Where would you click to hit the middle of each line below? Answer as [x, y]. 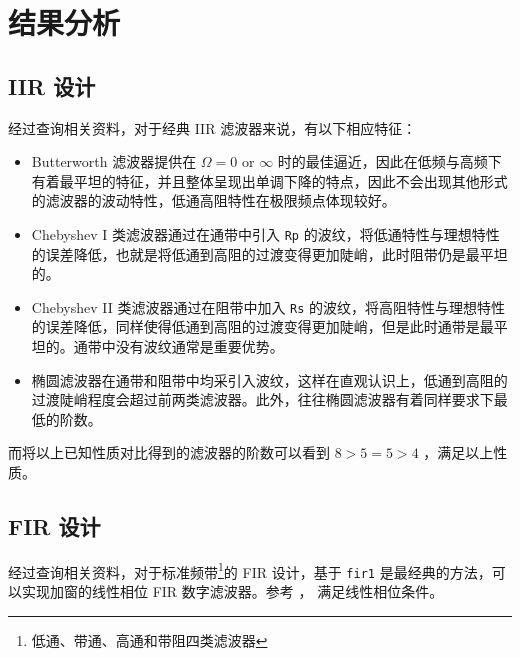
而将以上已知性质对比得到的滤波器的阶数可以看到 [169, 452]
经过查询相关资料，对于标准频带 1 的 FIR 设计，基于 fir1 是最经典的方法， [250, 570]
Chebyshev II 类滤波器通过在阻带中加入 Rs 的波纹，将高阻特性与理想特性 [268, 306]
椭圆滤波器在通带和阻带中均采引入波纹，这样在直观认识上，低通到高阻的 [269, 379]
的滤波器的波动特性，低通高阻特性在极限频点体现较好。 [213, 200]
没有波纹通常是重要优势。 [199, 346]
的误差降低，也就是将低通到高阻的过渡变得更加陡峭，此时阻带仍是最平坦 [269, 253]
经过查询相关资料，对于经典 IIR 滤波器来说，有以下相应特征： [212, 127]
